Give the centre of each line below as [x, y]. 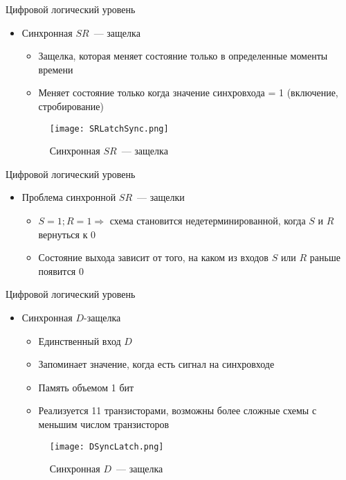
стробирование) [71, 106]
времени [56, 69]
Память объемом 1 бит [86, 387]
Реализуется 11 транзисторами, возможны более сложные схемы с [177, 410]
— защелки [161, 197]
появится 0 [61, 270]
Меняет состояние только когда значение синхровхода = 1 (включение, [188, 92]
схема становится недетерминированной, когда [208, 220]
